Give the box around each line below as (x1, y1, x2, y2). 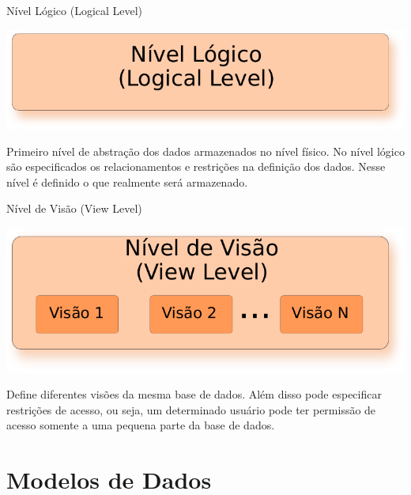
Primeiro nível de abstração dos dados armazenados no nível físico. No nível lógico (6, 142, 405, 159)
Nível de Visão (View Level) (6, 200, 142, 217)
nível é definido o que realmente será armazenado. (6, 173, 248, 190)
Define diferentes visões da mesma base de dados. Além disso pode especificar (6, 386, 382, 402)
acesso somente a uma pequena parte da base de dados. (6, 417, 275, 433)
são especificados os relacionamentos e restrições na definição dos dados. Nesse (6, 158, 386, 175)
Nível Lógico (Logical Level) (6, 2, 143, 18)
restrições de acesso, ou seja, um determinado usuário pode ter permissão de (6, 401, 376, 418)
